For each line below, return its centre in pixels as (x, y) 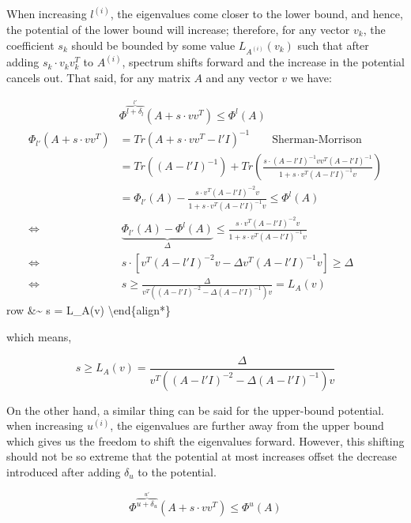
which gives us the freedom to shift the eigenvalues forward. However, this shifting (205, 440)
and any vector (242, 77)
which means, (39, 337)
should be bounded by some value (153, 45)
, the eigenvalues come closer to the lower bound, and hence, (256, 14)
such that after (333, 45)
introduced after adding (64, 471)
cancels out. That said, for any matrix (98, 77)
